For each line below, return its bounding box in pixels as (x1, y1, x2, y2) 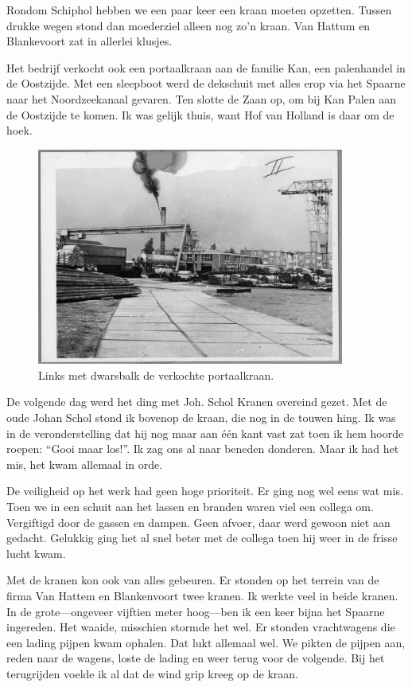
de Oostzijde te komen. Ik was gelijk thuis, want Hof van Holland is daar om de (6, 106, 395, 123)
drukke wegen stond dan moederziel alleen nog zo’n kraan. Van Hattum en (6, 17, 371, 33)
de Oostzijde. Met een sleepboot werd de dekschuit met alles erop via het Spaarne (6, 75, 406, 92)
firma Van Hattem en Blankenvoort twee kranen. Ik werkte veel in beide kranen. (6, 587, 398, 603)
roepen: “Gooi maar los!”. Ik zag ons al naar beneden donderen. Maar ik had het (6, 440, 399, 457)
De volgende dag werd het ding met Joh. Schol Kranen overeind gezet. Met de (6, 393, 387, 410)
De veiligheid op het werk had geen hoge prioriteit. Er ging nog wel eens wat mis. (6, 482, 403, 499)
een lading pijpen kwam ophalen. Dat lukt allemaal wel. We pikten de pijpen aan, (6, 634, 406, 650)
